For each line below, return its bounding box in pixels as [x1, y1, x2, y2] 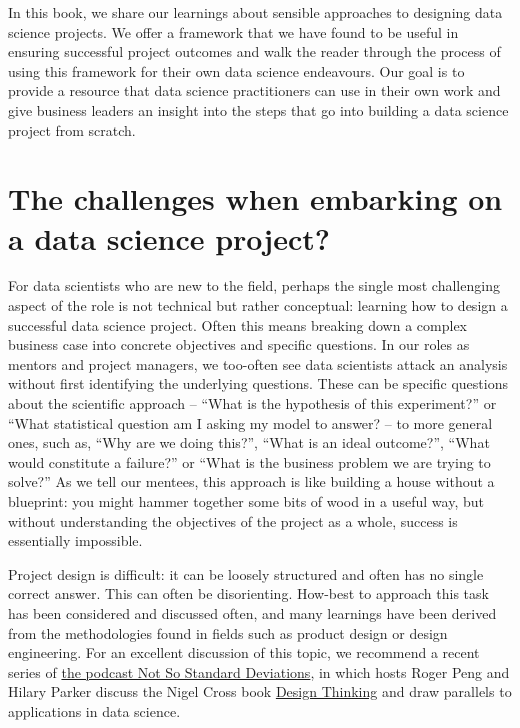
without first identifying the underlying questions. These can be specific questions [8, 373, 508, 394]
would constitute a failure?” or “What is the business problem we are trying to [8, 451, 491, 472]
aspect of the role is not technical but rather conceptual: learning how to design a [8, 295, 508, 316]
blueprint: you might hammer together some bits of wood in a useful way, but [8, 491, 484, 511]
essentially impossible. [8, 530, 143, 551]
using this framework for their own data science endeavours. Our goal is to [8, 60, 465, 81]
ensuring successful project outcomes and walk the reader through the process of [8, 41, 501, 62]
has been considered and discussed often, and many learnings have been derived [8, 602, 497, 623]
